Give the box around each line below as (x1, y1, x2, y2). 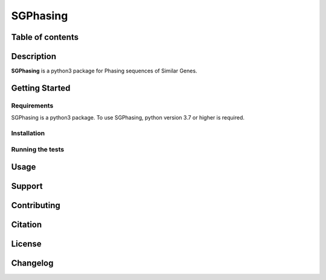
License (11, 239, 42, 249)
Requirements (11, 101, 54, 110)
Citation (11, 220, 42, 230)
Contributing (11, 200, 60, 211)
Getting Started (11, 83, 71, 93)
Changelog (11, 258, 54, 269)
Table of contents (11, 32, 78, 42)
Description (11, 51, 57, 62)
